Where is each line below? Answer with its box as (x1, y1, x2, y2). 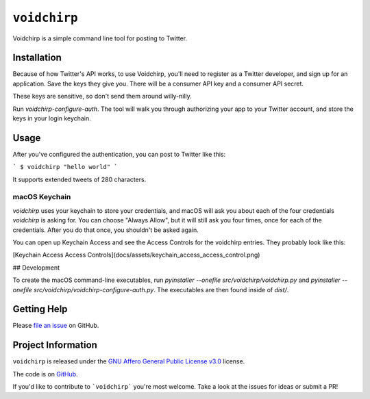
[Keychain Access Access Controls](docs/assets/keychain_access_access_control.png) (12, 250, 260, 259)
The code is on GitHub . (12, 370, 78, 378)
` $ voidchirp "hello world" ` (12, 163, 118, 171)
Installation (12, 52, 62, 64)
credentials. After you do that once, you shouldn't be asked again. (12, 226, 199, 234)
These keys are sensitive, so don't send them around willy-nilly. (12, 92, 192, 101)
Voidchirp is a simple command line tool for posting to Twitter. (12, 34, 188, 42)
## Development (12, 263, 60, 272)
